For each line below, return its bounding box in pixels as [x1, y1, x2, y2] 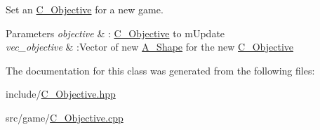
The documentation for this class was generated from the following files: [6, 63, 315, 77]
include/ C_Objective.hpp [6, 86, 116, 101]
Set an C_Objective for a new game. [6, 2, 164, 16]
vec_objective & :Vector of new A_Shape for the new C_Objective [6, 39, 294, 54]
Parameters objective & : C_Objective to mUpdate [6, 25, 225, 40]
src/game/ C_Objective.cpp [6, 110, 124, 124]
